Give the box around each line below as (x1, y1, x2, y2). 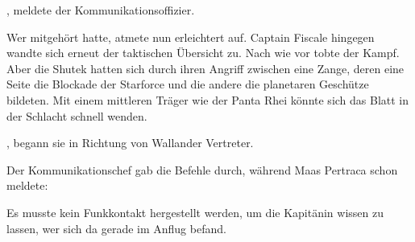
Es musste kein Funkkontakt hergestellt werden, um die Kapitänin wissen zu (6, 203, 384, 220)
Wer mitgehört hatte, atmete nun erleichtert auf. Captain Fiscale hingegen (6, 28, 375, 45)
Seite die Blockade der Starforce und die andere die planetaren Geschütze (6, 76, 369, 92)
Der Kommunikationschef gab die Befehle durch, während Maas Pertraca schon (6, 161, 398, 178)
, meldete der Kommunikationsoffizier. (6, 2, 195, 18)
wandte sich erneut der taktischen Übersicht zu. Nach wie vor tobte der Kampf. (6, 44, 400, 61)
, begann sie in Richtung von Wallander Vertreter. (6, 134, 254, 151)
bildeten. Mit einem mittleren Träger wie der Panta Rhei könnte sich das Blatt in (6, 91, 409, 108)
